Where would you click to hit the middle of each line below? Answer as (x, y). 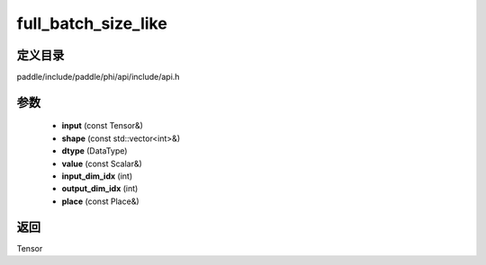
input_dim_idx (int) (97, 176)
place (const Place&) (100, 201)
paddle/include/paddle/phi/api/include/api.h (98, 77)
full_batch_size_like (92, 23)
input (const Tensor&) (103, 126)
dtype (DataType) (94, 151)
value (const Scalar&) (102, 163)
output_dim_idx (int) (100, 189)
